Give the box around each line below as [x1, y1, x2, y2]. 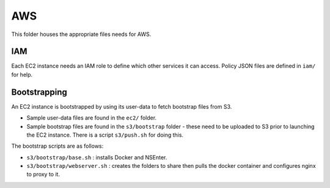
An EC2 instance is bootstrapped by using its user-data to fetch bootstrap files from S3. [11, 103, 232, 110]
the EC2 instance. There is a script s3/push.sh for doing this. [26, 131, 183, 139]
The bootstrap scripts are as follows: [11, 142, 104, 150]
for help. [11, 71, 33, 78]
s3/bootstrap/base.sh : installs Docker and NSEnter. [26, 153, 167, 161]
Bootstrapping [11, 87, 67, 97]
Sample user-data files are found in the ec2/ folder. [26, 114, 157, 121]
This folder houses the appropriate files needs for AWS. [11, 31, 152, 38]
